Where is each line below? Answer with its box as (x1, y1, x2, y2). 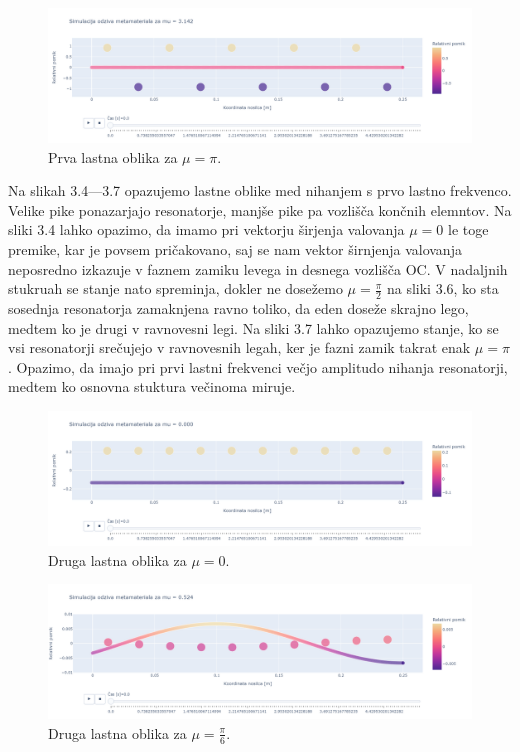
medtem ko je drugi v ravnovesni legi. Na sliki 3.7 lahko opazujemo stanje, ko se (8, 317, 499, 338)
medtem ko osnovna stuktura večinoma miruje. (8, 376, 296, 397)
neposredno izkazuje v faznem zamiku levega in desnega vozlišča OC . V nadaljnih (8, 258, 508, 279)
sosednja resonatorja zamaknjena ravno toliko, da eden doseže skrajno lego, (8, 297, 469, 318)
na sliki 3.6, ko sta (386, 278, 499, 299)
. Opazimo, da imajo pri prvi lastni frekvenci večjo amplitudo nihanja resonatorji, (8, 356, 508, 377)
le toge (448, 219, 489, 240)
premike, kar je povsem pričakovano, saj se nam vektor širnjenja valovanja (8, 238, 462, 259)
